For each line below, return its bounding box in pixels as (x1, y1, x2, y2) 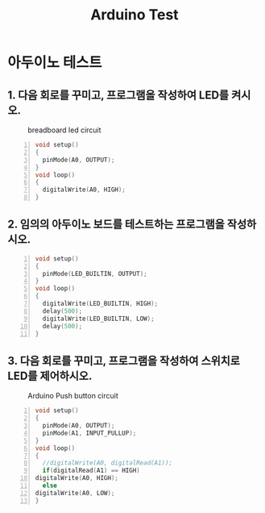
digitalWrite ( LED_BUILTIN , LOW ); (42, 315, 155, 323)
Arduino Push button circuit (27, 391, 118, 401)
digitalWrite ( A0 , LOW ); (35, 489, 115, 497)
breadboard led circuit (27, 125, 101, 135)
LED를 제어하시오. (7, 369, 93, 382)
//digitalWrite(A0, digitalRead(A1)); (42, 459, 173, 467)
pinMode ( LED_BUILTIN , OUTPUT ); (42, 269, 147, 277)
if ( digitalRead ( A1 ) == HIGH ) (42, 466, 140, 475)
